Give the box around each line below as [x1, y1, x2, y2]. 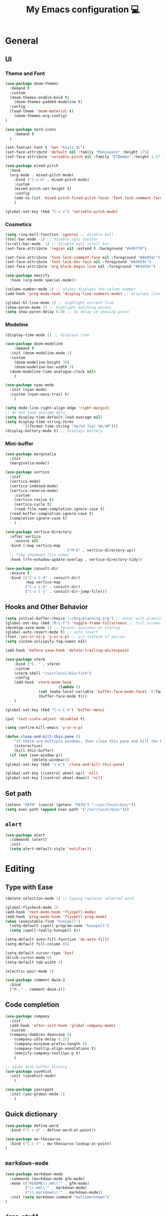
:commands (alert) [9, 837, 48, 842]
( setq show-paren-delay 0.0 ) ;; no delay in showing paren [5, 310, 129, 315]
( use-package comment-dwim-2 [5, 978, 65, 983]
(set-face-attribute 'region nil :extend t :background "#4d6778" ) [5, 246, 147, 251]
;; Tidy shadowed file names [9, 553, 70, 558]
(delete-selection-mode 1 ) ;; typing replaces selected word [5, 896, 134, 901]
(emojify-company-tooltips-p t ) [14, 1050, 81, 1056]
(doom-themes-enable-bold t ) [9, 95, 70, 100]
